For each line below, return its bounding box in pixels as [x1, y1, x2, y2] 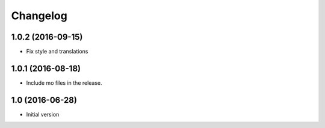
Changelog [11, 9, 67, 22]
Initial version [26, 111, 60, 118]
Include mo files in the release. [26, 79, 102, 87]
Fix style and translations [26, 48, 88, 55]
